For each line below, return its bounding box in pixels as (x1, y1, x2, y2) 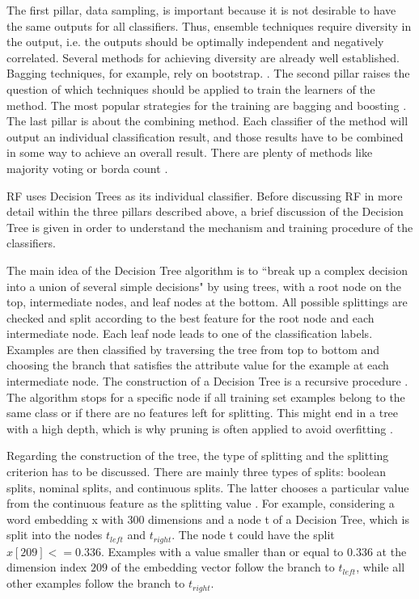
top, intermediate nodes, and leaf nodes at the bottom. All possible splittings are (6, 293, 408, 310)
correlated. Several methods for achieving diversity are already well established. (6, 49, 400, 65)
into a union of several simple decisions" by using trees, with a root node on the (6, 277, 402, 294)
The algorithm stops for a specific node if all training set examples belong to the (6, 388, 405, 405)
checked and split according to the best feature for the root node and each (6, 309, 375, 326)
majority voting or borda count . (6, 159, 168, 176)
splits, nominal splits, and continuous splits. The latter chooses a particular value (6, 479, 409, 496)
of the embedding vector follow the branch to (111, 559, 335, 576)
